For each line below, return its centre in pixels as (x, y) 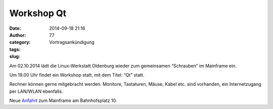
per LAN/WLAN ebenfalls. (36, 91)
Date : (15, 28)
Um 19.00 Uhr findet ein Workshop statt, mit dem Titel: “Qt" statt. (77, 75)
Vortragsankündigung (72, 42)
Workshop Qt (38, 13)
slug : (15, 57)
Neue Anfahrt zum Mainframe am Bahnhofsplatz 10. (63, 100)
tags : (15, 49)
